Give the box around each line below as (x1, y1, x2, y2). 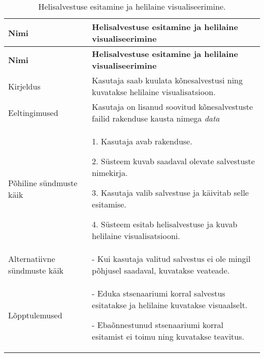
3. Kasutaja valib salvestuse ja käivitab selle (92, 187, 249, 198)
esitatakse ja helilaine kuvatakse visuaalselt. (92, 299, 248, 311)
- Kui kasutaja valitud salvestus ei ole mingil (92, 253, 251, 264)
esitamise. (92, 198, 126, 210)
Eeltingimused (8, 106, 58, 118)
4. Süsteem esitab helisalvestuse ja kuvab (92, 218, 238, 230)
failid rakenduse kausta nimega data (92, 112, 220, 124)
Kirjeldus (8, 80, 41, 92)
